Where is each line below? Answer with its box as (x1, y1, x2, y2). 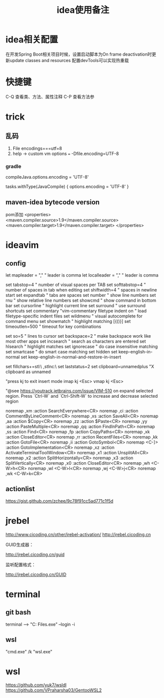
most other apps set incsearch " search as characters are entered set (5, 338, 146, 344)
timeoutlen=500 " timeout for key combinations (5, 323, 101, 329)
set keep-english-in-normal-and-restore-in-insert (21, 354, 122, 360)
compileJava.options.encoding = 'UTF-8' (5, 174, 89, 180)
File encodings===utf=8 (12, 145, 62, 151)
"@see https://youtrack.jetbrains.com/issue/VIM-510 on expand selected (5, 387, 154, 394)
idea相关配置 (5, 34, 58, 45)
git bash (5, 608, 31, 617)
